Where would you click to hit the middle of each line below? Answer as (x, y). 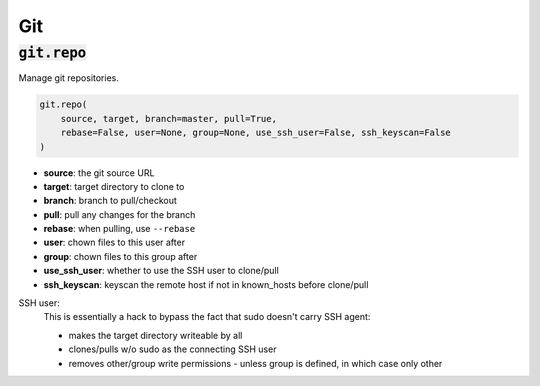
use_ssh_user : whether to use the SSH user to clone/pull (161, 271)
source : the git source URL (99, 172)
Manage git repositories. (68, 78)
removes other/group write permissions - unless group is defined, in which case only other (255, 363)
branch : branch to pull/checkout (110, 201)
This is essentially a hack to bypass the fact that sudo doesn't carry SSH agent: (207, 317)
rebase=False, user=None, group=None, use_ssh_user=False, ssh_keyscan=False (256, 133)
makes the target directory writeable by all (155, 335)
